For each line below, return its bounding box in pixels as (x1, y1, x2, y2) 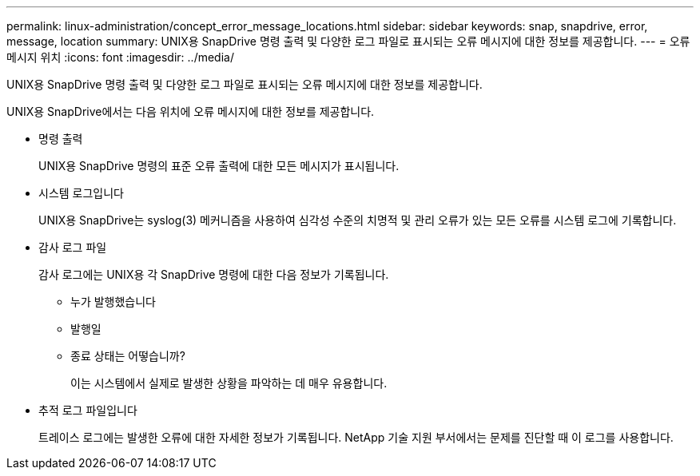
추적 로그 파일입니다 (38, 403, 137, 417)
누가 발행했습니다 (70, 295, 156, 308)
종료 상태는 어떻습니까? (70, 349, 185, 363)
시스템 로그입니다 (38, 186, 124, 200)
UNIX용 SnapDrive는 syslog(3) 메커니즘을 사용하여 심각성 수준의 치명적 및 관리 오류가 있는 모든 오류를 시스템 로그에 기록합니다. (38, 213, 677, 227)
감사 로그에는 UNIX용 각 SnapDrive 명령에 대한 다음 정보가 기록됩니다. (38, 268, 389, 281)
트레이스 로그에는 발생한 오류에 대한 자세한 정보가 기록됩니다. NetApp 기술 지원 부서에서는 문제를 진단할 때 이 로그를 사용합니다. (38, 430, 674, 444)
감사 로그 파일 (38, 240, 107, 254)
